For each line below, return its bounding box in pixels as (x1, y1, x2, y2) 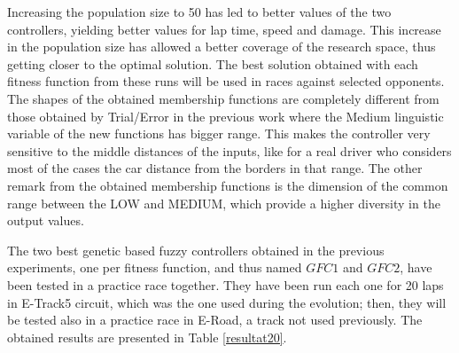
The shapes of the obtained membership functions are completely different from (7, 89, 440, 107)
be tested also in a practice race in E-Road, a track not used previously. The (7, 310, 423, 329)
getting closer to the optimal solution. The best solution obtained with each (7, 54, 418, 73)
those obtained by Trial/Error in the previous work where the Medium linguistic (7, 106, 444, 125)
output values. (7, 211, 84, 230)
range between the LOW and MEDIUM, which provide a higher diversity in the (7, 193, 440, 212)
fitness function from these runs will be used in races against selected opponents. (7, 72, 445, 90)
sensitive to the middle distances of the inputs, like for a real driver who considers (7, 141, 452, 160)
